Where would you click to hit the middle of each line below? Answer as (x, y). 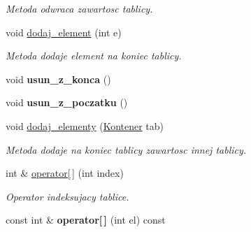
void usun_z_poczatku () (67, 102)
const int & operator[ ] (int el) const (86, 220)
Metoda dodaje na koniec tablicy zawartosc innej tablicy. (126, 149)
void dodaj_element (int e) (64, 32)
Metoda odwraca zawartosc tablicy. (79, 8)
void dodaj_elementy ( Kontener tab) (85, 125)
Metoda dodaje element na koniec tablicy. (94, 56)
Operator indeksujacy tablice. (67, 196)
